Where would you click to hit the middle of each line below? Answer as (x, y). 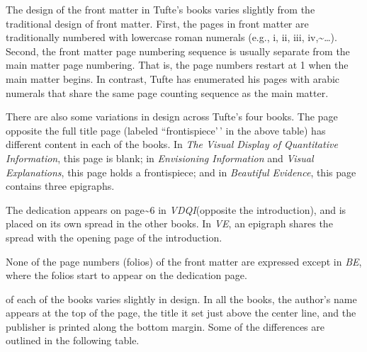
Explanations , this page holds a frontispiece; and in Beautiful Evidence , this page (181, 172)
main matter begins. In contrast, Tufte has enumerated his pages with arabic (173, 78)
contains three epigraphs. (60, 186)
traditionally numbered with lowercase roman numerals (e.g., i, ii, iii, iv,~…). (171, 37)
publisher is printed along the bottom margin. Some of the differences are (165, 326)
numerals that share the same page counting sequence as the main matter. (167, 92)
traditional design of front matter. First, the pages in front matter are (157, 23)
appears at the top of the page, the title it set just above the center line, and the (181, 313)
